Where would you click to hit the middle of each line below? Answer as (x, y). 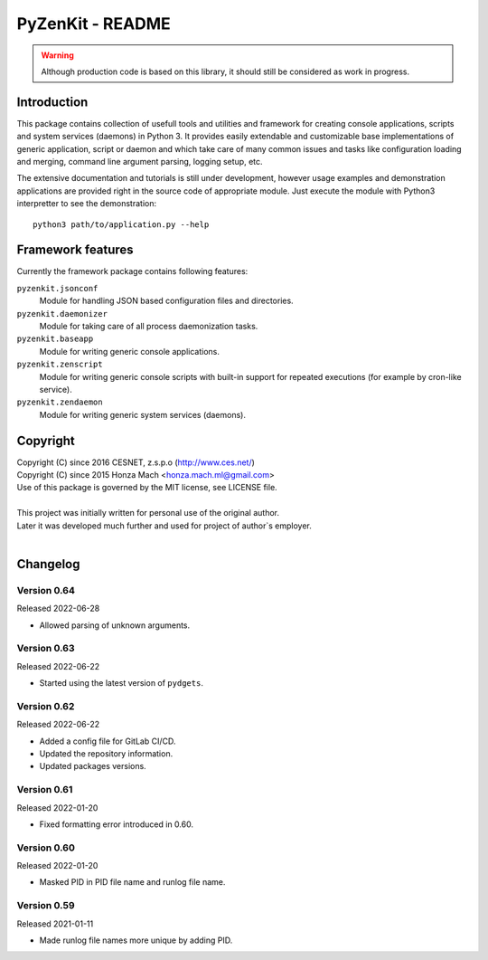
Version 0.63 (46, 649)
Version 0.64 (46, 590)
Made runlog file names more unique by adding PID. (136, 940)
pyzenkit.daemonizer (62, 314)
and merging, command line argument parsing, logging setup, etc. (140, 162)
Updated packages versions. (93, 766)
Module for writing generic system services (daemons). (142, 414)
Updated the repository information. (106, 754)
